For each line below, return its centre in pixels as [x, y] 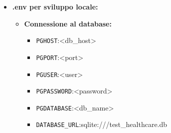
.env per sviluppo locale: [55, 6]
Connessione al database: [68, 23]
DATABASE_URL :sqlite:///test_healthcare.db [102, 124]
